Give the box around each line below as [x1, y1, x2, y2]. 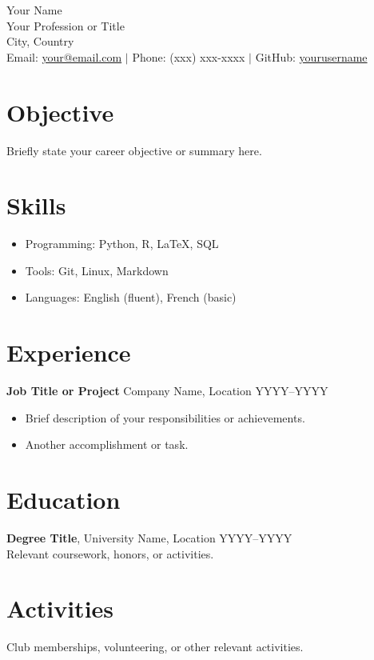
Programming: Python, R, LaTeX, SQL [25, 235, 219, 252]
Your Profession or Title [6, 17, 125, 34]
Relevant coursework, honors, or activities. [6, 545, 214, 562]
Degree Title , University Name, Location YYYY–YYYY [6, 530, 292, 546]
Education [6, 483, 121, 516]
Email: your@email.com [6, 48, 122, 65]
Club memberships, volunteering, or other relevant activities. [6, 638, 304, 655]
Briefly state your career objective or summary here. [6, 142, 262, 158]
